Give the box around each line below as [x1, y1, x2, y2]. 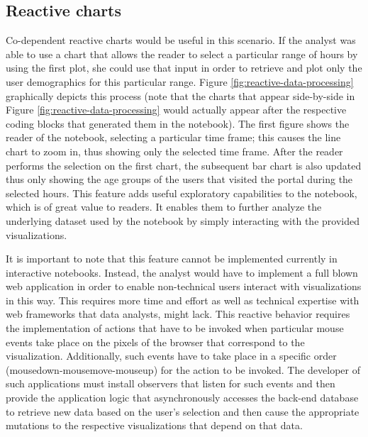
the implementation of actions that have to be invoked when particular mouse [6, 321, 344, 336]
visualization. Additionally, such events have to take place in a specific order [6, 348, 337, 363]
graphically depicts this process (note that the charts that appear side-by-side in [6, 88, 355, 103]
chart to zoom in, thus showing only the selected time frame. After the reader [6, 143, 343, 158]
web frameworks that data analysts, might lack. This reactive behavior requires [6, 306, 350, 321]
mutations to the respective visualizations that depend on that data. [6, 418, 303, 433]
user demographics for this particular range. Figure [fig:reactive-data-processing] [6, 74, 354, 89]
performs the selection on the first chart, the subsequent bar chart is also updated [6, 157, 362, 172]
